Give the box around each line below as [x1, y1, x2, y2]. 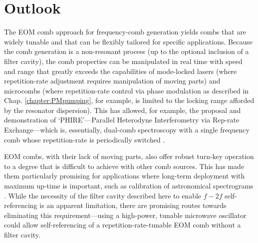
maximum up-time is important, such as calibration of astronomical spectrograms [4, 180, 254, 191]
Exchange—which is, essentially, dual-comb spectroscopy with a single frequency [4, 124, 250, 135]
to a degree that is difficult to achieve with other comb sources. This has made [4, 160, 245, 171]
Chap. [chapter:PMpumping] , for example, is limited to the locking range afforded [4, 95, 255, 105]
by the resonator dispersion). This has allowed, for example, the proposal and [4, 104, 241, 115]
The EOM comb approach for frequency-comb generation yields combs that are [4, 26, 247, 37]
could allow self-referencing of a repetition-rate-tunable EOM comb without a [4, 219, 241, 230]
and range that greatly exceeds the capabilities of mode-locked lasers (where [4, 65, 237, 76]
